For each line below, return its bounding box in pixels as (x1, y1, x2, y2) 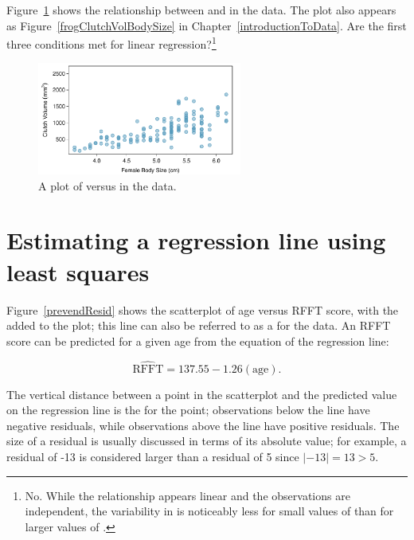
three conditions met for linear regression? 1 (6, 33, 217, 52)
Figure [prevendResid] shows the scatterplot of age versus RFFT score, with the (6, 301, 399, 318)
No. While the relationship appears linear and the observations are (25, 487, 350, 503)
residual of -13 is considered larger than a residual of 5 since (6, 448, 299, 464)
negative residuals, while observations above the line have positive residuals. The (6, 417, 400, 433)
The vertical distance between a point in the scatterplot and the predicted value (6, 385, 397, 402)
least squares (6, 255, 150, 288)
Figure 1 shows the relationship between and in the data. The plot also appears (6, 2, 396, 18)
